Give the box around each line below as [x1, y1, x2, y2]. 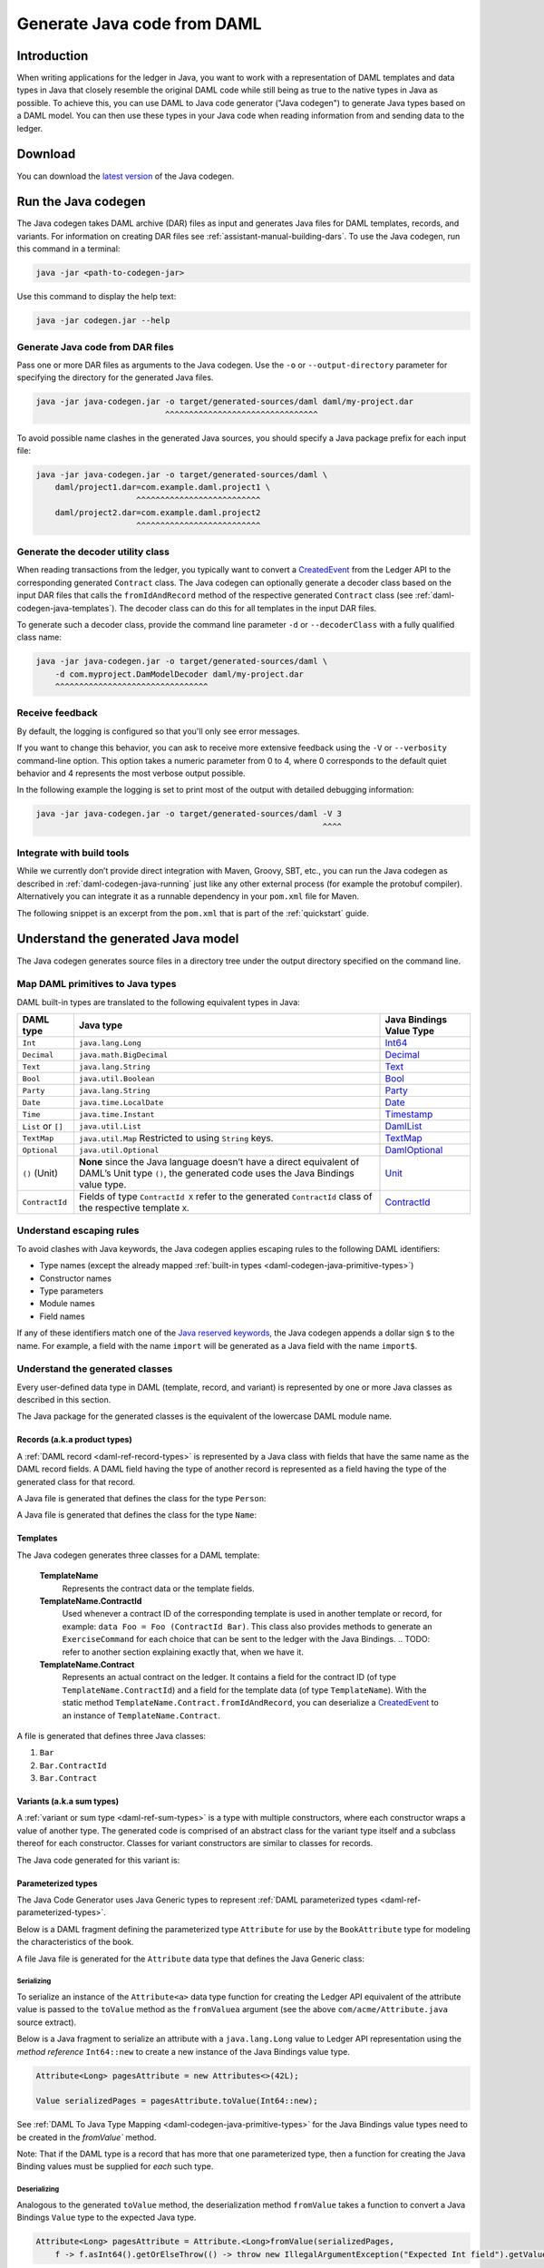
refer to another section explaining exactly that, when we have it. [62, 1647, 304, 1657]
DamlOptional [384, 1144, 443, 1157]
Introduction [16, 48, 89, 64]
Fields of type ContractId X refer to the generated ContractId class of [78, 1190, 373, 1203]
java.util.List [78, 1121, 142, 1131]
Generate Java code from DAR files [16, 340, 174, 353]
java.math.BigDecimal [78, 1050, 169, 1060]
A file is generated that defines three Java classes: [16, 1730, 207, 1741]
